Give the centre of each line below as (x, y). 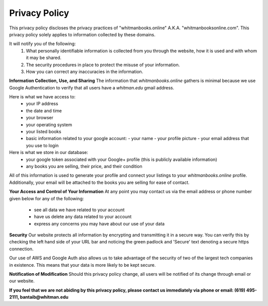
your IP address (42, 104)
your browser (40, 118)
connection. (21, 249)
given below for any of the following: (47, 198)
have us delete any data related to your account (83, 217)
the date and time (44, 111)
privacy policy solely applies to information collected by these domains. (82, 34)
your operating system (49, 125)
